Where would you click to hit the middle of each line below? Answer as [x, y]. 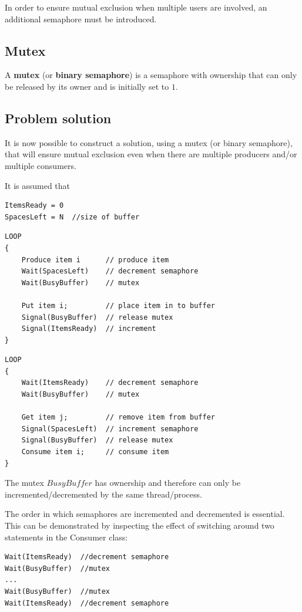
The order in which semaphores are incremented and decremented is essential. [145, 514]
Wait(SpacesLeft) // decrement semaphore [110, 271]
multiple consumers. [41, 165]
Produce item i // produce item [95, 260]
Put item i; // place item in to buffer [118, 305]
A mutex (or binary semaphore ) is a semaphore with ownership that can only [151, 75]
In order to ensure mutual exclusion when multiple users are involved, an [136, 7]
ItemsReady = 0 [34, 206]
